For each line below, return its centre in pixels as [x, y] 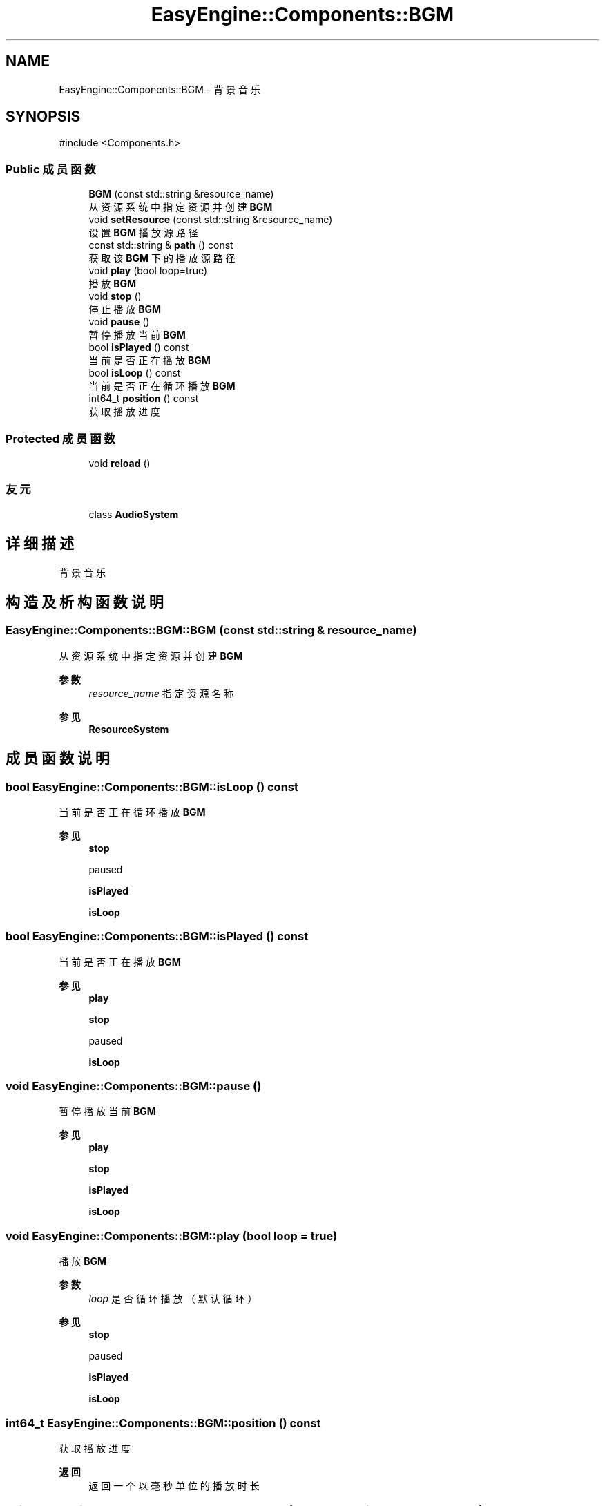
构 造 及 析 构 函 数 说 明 [85, 602]
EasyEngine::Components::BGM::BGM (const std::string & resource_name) [211, 630]
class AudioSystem [134, 514]
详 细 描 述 [40, 544]
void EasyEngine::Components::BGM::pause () [134, 1086]
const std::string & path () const [161, 245]
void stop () [115, 296]
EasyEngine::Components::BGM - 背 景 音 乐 [160, 89]
